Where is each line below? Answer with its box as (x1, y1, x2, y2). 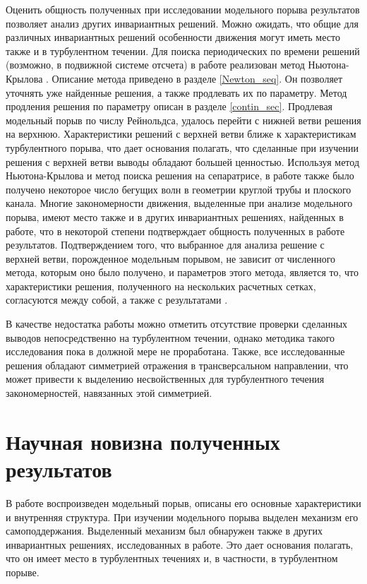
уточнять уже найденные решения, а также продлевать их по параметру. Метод (6, 85, 347, 100)
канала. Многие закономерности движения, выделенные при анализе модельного (6, 196, 353, 210)
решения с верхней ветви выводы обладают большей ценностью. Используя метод (6, 154, 360, 169)
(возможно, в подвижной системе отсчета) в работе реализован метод (6, 57, 305, 72)
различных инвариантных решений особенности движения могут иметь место (6, 30, 340, 44)
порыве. (6, 564, 40, 579)
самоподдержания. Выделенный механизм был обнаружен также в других (6, 523, 323, 538)
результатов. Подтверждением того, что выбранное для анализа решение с (6, 237, 325, 252)
